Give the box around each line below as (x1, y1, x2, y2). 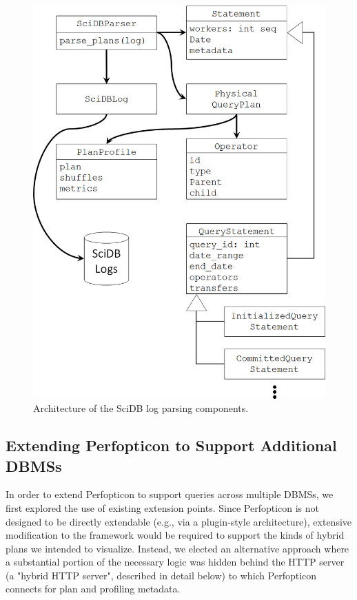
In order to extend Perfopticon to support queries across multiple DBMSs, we (6, 487, 334, 501)
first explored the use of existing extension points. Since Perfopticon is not (6, 500, 320, 515)
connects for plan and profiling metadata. (6, 581, 181, 596)
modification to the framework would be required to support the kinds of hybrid (6, 528, 345, 542)
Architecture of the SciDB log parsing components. (33, 401, 249, 415)
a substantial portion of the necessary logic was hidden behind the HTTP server (6, 555, 345, 569)
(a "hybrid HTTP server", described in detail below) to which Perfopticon (6, 568, 317, 582)
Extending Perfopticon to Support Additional (6, 435, 337, 456)
